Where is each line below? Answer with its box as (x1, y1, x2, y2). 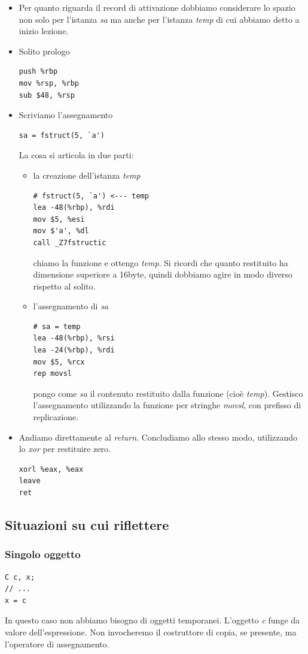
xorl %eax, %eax (19, 465, 84, 474)
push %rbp (19, 67, 58, 76)
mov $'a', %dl (33, 227, 89, 236)
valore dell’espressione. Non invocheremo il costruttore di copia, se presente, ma (5, 625, 297, 638)
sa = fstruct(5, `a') (19, 131, 105, 140)
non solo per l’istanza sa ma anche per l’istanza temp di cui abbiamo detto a (19, 13, 300, 25)
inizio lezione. (19, 25, 69, 37)
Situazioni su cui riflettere (5, 515, 169, 534)
